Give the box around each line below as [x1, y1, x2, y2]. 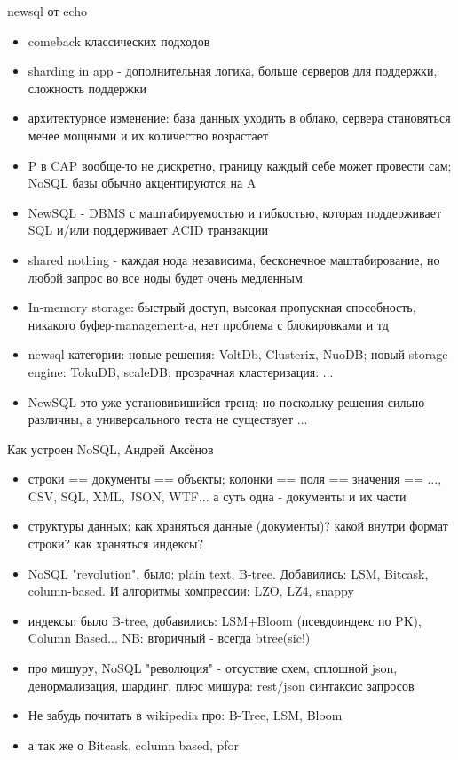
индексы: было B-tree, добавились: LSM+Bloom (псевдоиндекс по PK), [28, 611, 422, 629]
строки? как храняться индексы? [28, 534, 204, 553]
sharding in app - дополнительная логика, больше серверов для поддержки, [28, 61, 438, 80]
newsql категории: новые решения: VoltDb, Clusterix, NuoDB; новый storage [28, 345, 448, 364]
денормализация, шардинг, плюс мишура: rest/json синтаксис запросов [28, 676, 415, 694]
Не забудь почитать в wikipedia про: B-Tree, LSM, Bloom [28, 706, 343, 724]
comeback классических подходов [28, 31, 210, 50]
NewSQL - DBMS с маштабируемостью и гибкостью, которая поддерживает [28, 203, 442, 221]
